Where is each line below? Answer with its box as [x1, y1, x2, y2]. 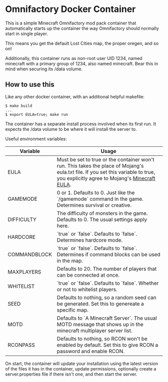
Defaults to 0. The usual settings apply [56, 216, 147, 223]
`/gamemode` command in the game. [56, 195, 144, 202]
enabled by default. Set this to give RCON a [56, 341, 158, 348]
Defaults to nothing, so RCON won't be [56, 335, 147, 342]
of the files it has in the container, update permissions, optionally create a [5, 366, 156, 372]
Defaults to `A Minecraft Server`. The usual [56, 315, 157, 322]
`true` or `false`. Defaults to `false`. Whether [56, 280, 159, 287]
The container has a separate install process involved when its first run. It [5, 121, 156, 127]
